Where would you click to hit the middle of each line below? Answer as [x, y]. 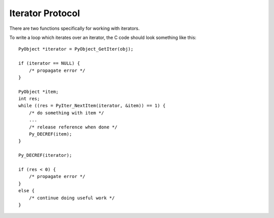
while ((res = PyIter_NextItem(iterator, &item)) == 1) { [92, 106]
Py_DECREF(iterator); [45, 155]
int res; [29, 99]
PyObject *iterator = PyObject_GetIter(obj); [76, 49]
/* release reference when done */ [73, 127]
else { [27, 191]
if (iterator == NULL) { [49, 63]
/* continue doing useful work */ [72, 198]
